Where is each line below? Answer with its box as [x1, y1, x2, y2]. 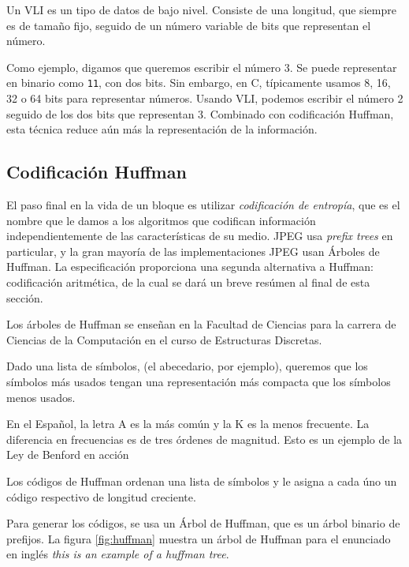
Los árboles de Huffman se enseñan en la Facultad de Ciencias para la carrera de [6, 316, 396, 332]
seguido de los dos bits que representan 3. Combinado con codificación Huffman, [6, 105, 394, 122]
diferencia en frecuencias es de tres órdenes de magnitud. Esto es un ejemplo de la [6, 430, 403, 447]
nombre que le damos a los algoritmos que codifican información [6, 212, 316, 228]
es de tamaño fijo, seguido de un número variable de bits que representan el [6, 17, 371, 33]
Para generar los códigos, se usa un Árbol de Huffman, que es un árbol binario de [6, 515, 400, 531]
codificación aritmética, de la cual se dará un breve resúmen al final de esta [6, 273, 370, 290]
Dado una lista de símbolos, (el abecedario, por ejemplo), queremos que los [6, 358, 368, 374]
